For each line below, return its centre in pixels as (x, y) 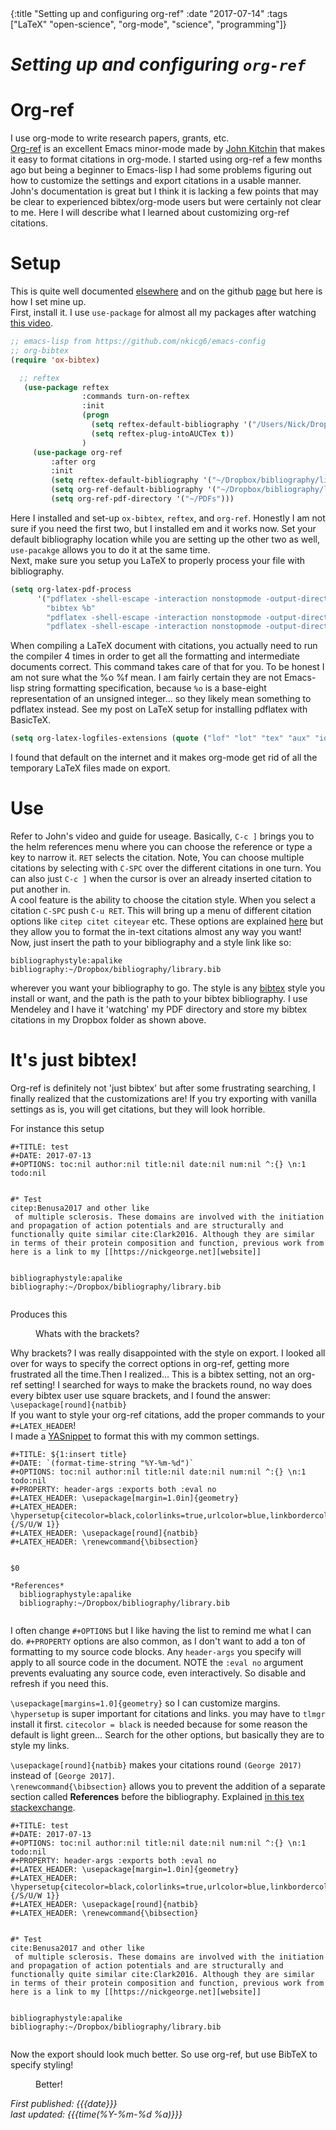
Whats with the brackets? (87, 1334)
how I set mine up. (48, 302)
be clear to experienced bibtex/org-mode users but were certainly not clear (166, 202)
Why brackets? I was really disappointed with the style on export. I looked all (168, 1353)
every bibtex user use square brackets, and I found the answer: (141, 1396)
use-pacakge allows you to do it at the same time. (110, 549)
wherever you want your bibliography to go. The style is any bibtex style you (168, 988)
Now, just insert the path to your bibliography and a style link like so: (151, 943)
